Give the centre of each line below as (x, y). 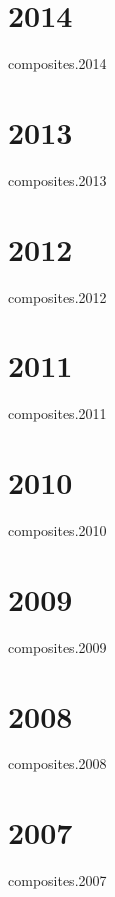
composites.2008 (57, 763)
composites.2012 (57, 296)
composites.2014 (57, 63)
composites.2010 (57, 530)
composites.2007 (57, 880)
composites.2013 (57, 179)
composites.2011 (57, 413)
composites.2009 (57, 646)
